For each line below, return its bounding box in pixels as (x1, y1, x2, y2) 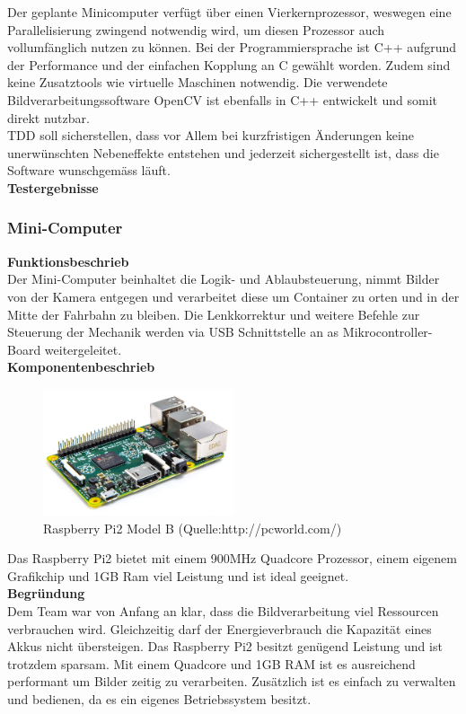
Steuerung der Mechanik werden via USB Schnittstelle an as (7, 322, 339, 341)
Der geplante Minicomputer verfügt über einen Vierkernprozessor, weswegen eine (7, 3, 452, 21)
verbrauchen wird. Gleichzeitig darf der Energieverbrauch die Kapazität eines (7, 619, 432, 638)
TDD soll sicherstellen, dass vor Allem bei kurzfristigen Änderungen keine (7, 126, 414, 145)
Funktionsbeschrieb (7, 251, 129, 270)
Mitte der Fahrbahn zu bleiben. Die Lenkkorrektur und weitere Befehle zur (7, 304, 420, 323)
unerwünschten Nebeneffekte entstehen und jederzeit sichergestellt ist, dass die (7, 143, 439, 162)
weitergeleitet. (44, 339, 122, 358)
